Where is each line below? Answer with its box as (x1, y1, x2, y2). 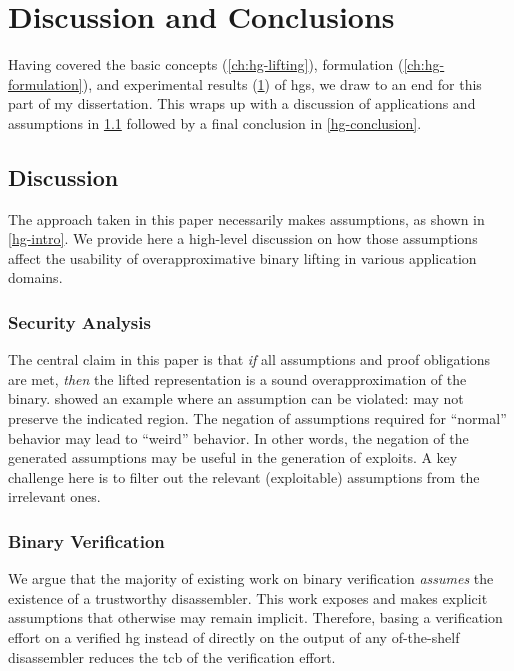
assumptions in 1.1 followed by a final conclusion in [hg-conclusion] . (8, 112, 422, 133)
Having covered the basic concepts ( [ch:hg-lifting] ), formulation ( (8, 54, 404, 75)
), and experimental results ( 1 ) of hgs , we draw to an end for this (82, 73, 482, 94)
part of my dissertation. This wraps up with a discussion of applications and (8, 93, 476, 114)
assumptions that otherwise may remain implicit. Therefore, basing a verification (8, 607, 503, 628)
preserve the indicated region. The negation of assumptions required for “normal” (8, 408, 507, 429)
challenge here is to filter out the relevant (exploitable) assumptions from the (8, 466, 480, 487)
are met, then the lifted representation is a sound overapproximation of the (8, 368, 467, 389)
